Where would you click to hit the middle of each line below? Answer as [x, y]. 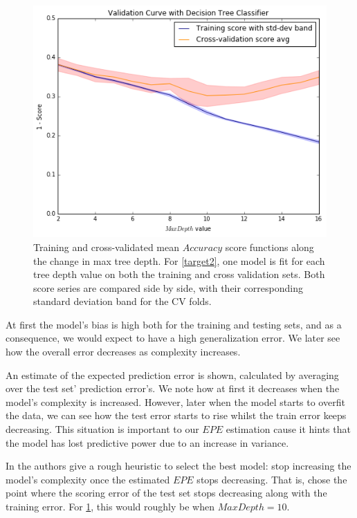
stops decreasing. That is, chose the [272, 479]
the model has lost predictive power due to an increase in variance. [147, 442]
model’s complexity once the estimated [88, 479]
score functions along [269, 247]
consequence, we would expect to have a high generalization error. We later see [173, 338]
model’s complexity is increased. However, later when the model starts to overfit [175, 401]
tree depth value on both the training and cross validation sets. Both [179, 274]
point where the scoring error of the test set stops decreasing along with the [166, 493]
